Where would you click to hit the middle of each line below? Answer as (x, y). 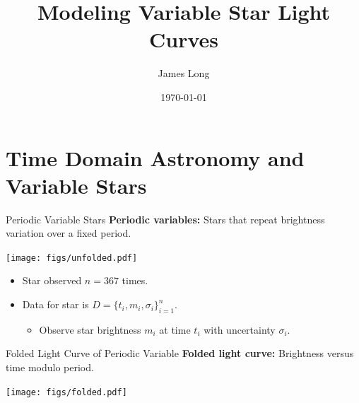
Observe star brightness (90, 329)
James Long (184, 73)
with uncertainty (240, 329)
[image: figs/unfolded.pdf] (72, 258)
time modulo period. (50, 367)
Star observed (52, 280)
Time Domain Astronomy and (155, 157)
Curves (183, 39)
